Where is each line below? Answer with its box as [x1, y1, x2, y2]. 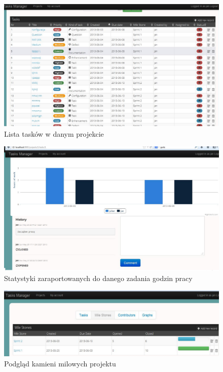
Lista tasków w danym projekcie [4, 128, 104, 139]
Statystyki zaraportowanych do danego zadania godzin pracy [4, 272, 193, 283]
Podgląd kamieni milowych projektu [4, 358, 116, 368]
